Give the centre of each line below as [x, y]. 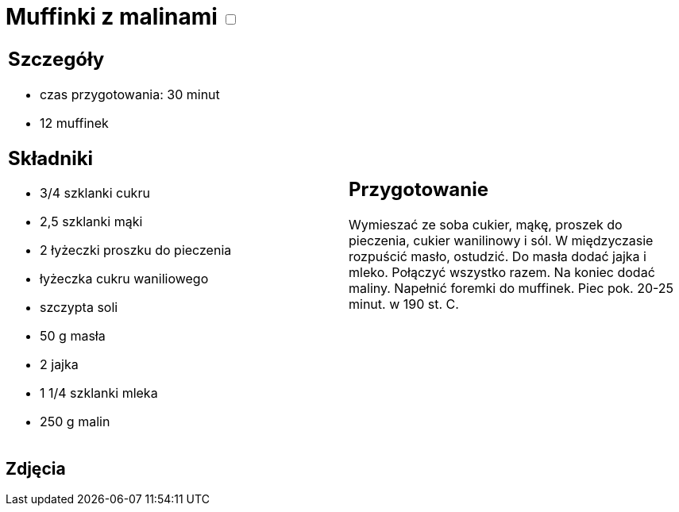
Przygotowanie [419, 190]
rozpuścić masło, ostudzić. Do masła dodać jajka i [498, 257]
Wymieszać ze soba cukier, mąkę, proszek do [486, 225]
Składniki [51, 158]
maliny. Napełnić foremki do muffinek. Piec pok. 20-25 [511, 289]
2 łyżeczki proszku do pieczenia [136, 250]
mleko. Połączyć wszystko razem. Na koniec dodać [502, 273]
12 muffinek [74, 123]
